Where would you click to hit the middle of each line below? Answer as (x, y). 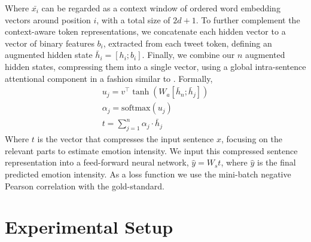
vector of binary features (50, 43)
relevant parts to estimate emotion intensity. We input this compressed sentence (151, 150)
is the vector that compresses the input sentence (126, 139)
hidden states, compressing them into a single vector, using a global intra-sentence (155, 66)
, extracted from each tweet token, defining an (187, 43)
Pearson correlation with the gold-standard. (85, 186)
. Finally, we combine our (188, 55)
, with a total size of (133, 19)
